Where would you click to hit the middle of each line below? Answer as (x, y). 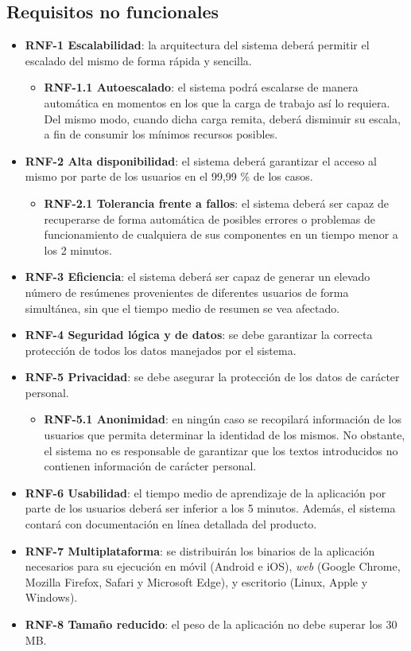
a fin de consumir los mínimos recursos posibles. (161, 134)
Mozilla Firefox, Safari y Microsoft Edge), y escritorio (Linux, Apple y (196, 581)
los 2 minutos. (78, 249)
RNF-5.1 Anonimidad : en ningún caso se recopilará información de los (223, 419)
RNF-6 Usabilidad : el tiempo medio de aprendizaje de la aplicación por (205, 492)
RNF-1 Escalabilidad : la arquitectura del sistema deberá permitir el (197, 45)
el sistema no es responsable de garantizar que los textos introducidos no (221, 450)
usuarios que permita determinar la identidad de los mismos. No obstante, (225, 435)
